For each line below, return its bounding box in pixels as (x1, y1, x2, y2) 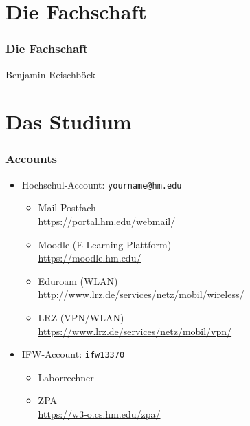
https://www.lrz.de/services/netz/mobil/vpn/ (38, 323, 232, 338)
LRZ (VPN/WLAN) (38, 310, 124, 324)
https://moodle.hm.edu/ (38, 251, 141, 265)
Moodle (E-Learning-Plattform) (38, 237, 172, 251)
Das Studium (5, 107, 132, 136)
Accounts (5, 150, 57, 167)
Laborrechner (38, 370, 94, 384)
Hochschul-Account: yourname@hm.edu (21, 177, 182, 191)
